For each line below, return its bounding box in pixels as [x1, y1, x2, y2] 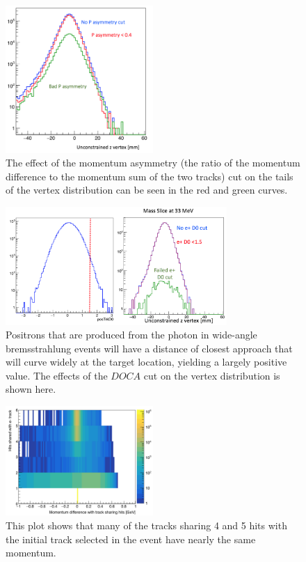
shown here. [6, 382, 56, 396]
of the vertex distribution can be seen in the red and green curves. [6, 182, 288, 197]
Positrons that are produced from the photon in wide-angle [6, 327, 257, 342]
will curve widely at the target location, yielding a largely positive [6, 354, 287, 369]
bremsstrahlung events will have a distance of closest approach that [6, 341, 293, 355]
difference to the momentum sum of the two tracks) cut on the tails [6, 169, 293, 183]
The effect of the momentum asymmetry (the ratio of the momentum [6, 155, 300, 170]
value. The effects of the [6, 368, 108, 382]
